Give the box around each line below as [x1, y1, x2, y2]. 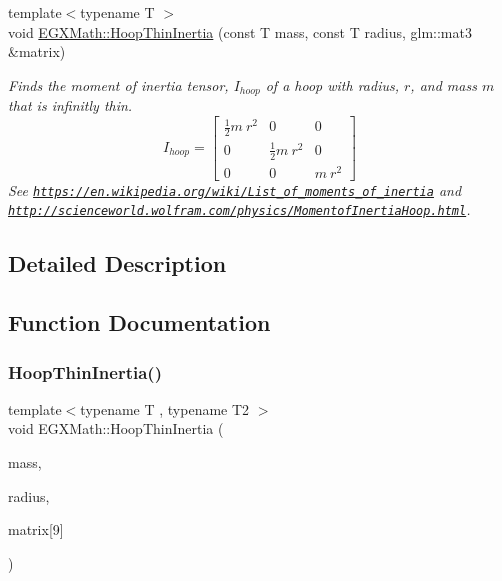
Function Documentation [8, 307, 271, 338]
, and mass [410, 74, 477, 95]
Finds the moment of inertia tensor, [8, 74, 229, 95]
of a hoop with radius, [265, 74, 400, 95]
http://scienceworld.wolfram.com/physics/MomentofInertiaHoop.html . [8, 199, 471, 220]
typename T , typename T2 [80, 398, 250, 419]
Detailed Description [8, 248, 227, 279]
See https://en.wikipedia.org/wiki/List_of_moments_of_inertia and [8, 179, 462, 200]
